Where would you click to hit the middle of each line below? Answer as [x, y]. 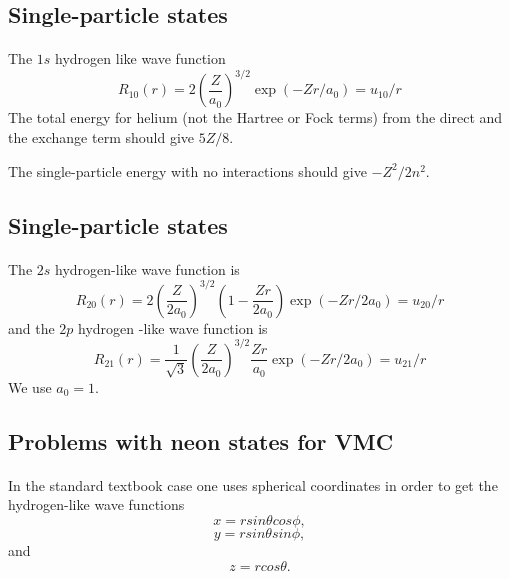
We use [30, 386]
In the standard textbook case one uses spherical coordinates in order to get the [253, 484]
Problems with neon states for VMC [201, 440]
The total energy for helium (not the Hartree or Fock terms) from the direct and [255, 117]
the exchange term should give [101, 137]
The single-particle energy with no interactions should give [187, 170]
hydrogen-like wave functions [96, 504]
